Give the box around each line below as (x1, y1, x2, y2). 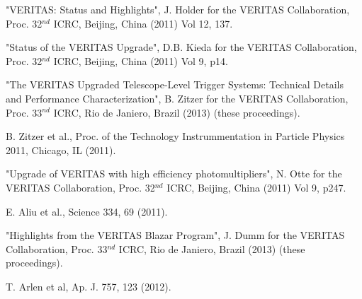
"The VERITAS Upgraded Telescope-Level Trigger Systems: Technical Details (6, 77, 344, 92)
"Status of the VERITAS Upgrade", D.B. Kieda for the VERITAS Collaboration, (6, 40, 357, 54)
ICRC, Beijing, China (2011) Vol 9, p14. (53, 53, 228, 68)
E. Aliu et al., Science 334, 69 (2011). (6, 204, 168, 218)
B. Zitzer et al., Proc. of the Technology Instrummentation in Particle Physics (6, 129, 345, 143)
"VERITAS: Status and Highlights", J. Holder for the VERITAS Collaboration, (6, 2, 350, 16)
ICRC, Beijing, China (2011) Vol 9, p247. (166, 180, 346, 194)
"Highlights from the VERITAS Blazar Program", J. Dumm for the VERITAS (6, 228, 345, 242)
